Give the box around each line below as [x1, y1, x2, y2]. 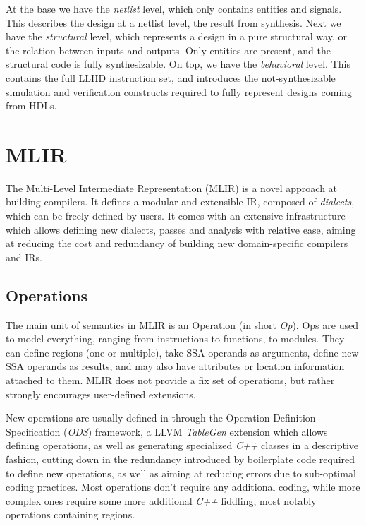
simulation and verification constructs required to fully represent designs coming [6, 84, 353, 99]
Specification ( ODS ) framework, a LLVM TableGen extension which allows [6, 424, 328, 438]
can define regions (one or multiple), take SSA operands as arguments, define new [6, 345, 359, 359]
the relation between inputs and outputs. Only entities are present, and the [6, 42, 331, 57]
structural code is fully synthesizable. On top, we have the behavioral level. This [6, 56, 350, 71]
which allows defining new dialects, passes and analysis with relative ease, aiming [6, 222, 356, 237]
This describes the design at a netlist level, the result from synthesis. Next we [6, 15, 341, 30]
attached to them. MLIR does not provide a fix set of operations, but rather [6, 373, 335, 388]
